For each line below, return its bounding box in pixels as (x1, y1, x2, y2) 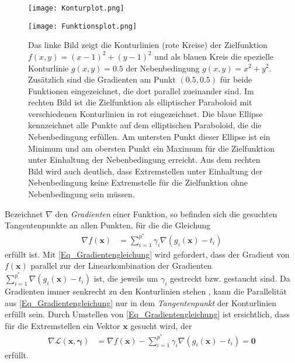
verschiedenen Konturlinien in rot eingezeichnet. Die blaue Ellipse (28, 107, 263, 119)
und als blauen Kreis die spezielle (154, 50, 274, 62)
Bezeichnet (5, 207, 43, 220)
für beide (220, 73, 252, 85)
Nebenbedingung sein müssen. (28, 188, 135, 200)
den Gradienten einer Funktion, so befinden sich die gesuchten (55, 207, 277, 220)
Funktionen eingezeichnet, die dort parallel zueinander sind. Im (28, 84, 254, 97)
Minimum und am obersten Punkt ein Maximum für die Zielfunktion (28, 142, 275, 154)
